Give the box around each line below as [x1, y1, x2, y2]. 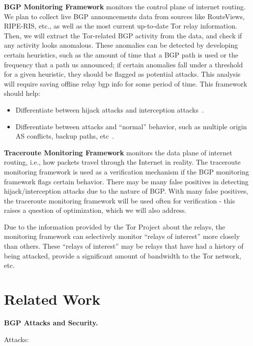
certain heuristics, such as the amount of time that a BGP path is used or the [4, 49, 239, 59]
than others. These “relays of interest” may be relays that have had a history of [4, 241, 244, 251]
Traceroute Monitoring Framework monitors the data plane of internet [4, 147, 232, 157]
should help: [4, 88, 40, 98]
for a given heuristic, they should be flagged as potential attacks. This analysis [4, 69, 241, 79]
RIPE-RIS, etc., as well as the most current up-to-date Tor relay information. [4, 21, 237, 31]
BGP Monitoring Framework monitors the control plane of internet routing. [4, 1, 246, 11]
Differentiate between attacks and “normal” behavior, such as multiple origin [15, 121, 247, 131]
